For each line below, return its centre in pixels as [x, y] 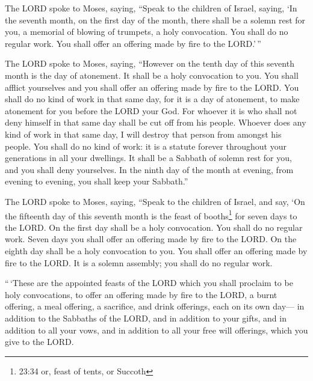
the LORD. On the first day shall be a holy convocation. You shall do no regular [154, 227]
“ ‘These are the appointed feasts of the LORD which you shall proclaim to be [149, 283]
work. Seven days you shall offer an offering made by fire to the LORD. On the [151, 239]
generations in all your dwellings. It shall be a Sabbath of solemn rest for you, [148, 158]
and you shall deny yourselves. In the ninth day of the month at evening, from [149, 169]
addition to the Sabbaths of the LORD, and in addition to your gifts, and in [146, 318]
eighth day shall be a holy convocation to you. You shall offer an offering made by [156, 250]
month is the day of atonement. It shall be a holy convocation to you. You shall [152, 75]
